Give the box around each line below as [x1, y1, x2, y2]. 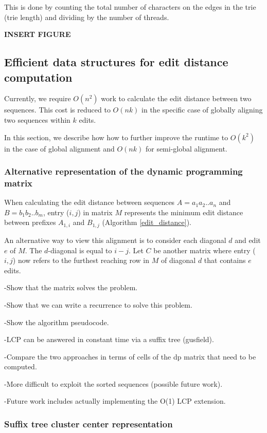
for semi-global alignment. [145, 143, 227, 154]
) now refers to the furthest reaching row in [12, 255, 150, 266]
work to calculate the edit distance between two [101, 93, 252, 104]
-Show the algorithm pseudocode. [4, 316, 109, 327]
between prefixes [4, 217, 56, 228]
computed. [4, 361, 37, 372]
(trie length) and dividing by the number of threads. [4, 11, 169, 22]
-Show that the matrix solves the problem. [4, 282, 138, 293]
